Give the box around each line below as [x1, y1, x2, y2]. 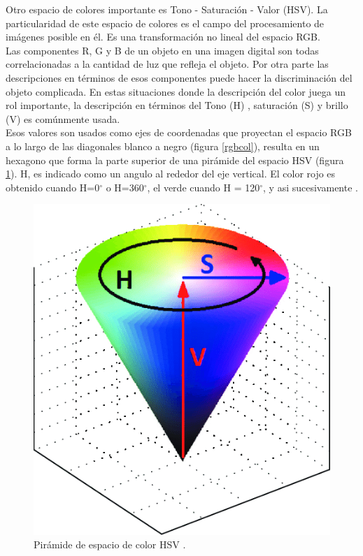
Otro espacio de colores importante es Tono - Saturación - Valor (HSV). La [6, 2, 328, 16]
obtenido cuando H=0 [6, 180, 100, 194]
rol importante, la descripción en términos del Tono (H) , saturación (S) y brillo [6, 98, 348, 112]
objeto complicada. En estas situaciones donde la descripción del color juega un [6, 84, 346, 98]
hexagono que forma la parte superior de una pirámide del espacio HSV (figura [6, 152, 344, 167]
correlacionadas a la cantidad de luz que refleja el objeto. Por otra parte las [6, 57, 329, 71]
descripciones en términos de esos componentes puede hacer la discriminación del [6, 70, 353, 85]
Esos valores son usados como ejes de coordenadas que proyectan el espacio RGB [6, 125, 352, 140]
